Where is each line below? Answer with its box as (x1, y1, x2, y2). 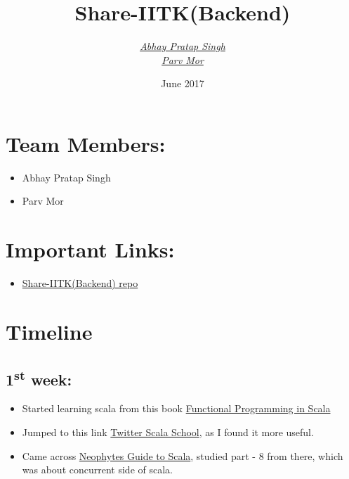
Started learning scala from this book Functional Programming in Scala (22, 401, 331, 416)
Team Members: (6, 129, 166, 158)
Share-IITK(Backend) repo (22, 276, 138, 290)
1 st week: (6, 365, 72, 390)
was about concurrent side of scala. (22, 462, 173, 477)
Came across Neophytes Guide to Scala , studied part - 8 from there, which (22, 448, 343, 463)
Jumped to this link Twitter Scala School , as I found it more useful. (22, 424, 314, 439)
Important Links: (6, 235, 175, 264)
